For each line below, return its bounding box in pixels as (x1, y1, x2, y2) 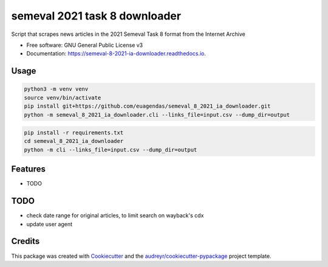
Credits (11, 236, 40, 246)
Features (11, 164, 46, 175)
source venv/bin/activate (24, 94, 101, 101)
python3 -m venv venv (24, 86, 89, 92)
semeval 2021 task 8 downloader (11, 9, 182, 23)
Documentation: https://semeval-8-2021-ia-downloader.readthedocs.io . (26, 50, 207, 57)
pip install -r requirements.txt (24, 130, 124, 136)
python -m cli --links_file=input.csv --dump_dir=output (24, 146, 197, 153)
